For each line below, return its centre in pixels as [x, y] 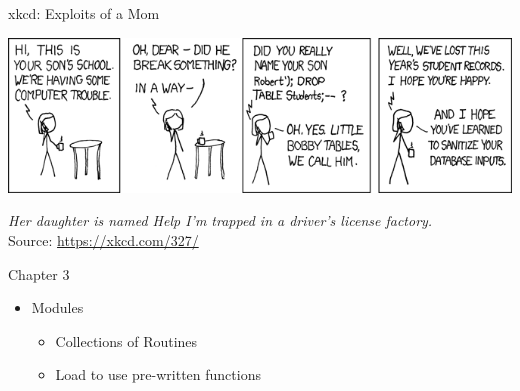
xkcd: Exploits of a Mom [84, 13]
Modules [57, 307]
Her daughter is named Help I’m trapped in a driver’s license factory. [220, 220]
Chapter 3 [39, 273]
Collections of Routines [126, 340]
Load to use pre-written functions [158, 374]
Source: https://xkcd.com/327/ [103, 239]
